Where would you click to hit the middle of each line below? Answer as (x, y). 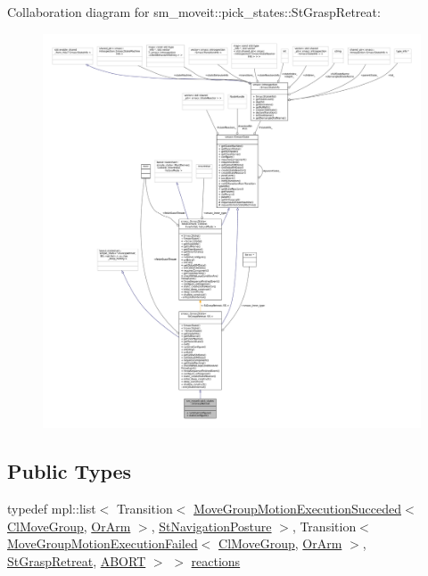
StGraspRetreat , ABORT (77, 560)
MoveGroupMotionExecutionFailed (103, 543)
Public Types (70, 471)
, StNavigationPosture (211, 526)
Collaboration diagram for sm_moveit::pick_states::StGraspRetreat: (194, 12)
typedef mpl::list (52, 508)
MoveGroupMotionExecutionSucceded (297, 508)
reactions (216, 560)
